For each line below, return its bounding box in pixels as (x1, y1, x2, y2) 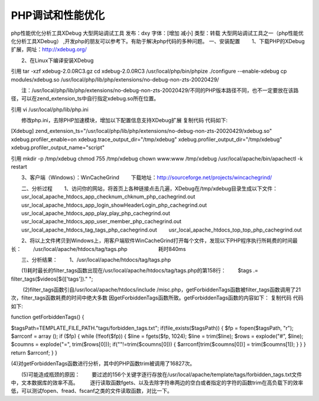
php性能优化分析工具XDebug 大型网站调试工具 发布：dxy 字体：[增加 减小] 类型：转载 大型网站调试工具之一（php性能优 (11, 30, 304, 37)
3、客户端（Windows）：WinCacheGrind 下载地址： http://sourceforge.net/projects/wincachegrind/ (21, 174, 272, 181)
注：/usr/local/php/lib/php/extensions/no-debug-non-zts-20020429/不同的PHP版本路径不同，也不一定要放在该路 (21, 86, 299, 94)
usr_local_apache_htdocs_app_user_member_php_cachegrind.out (21, 218, 182, 225)
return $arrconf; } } (11, 349, 58, 356)
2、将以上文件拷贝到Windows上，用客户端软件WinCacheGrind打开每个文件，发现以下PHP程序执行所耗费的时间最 (21, 237, 298, 244)
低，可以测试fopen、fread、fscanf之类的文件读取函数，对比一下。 (11, 387, 172, 395)
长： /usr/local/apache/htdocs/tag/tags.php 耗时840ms (11, 245, 186, 252)
